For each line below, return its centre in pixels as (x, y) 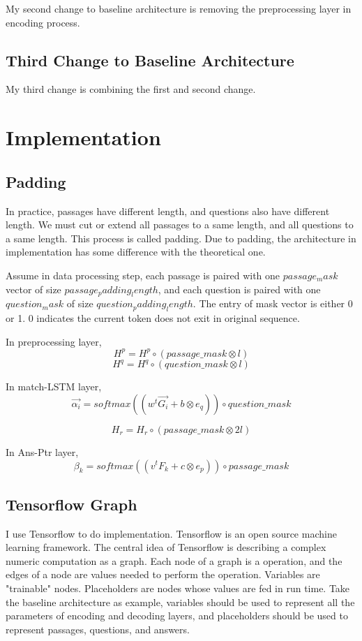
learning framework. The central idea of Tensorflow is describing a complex (166, 547)
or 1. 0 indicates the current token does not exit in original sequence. (153, 318)
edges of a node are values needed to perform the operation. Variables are (163, 574)
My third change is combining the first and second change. (131, 89)
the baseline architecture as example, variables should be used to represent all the (180, 602)
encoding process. (43, 22)
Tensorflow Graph (71, 504)
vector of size (33, 289)
